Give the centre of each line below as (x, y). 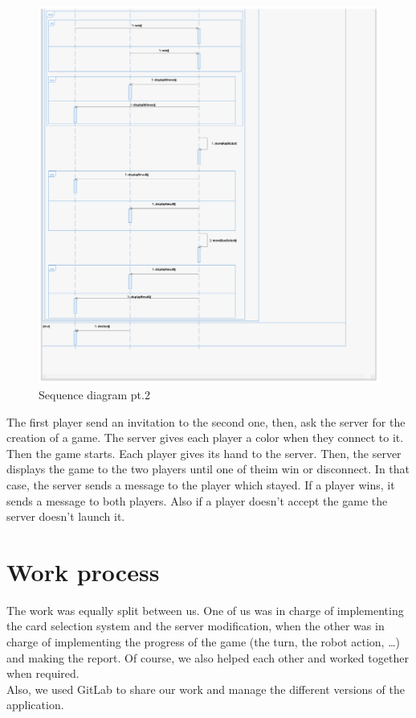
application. (35, 705)
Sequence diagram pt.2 (94, 394)
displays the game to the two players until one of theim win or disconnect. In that (208, 469)
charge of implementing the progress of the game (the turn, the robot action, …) (203, 642)
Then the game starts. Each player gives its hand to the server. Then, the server (204, 453)
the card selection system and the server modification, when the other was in (196, 626)
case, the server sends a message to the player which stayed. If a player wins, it (201, 484)
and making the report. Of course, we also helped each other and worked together (208, 657)
